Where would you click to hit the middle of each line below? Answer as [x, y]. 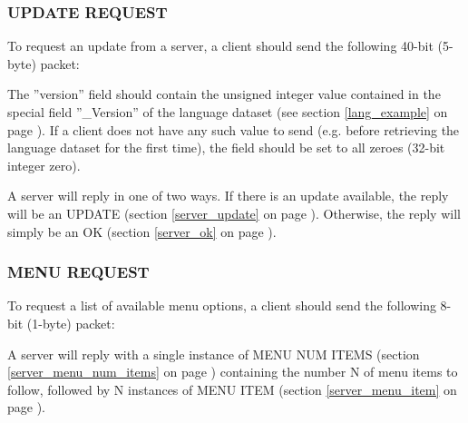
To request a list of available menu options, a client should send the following [222, 305]
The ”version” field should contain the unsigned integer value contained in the [224, 94]
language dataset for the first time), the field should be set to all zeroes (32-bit [226, 148]
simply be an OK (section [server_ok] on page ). [142, 231]
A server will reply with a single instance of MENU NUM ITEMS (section [214, 354]
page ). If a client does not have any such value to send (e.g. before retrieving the [234, 129]
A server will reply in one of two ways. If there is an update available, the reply [228, 196]
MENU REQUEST [78, 272]
